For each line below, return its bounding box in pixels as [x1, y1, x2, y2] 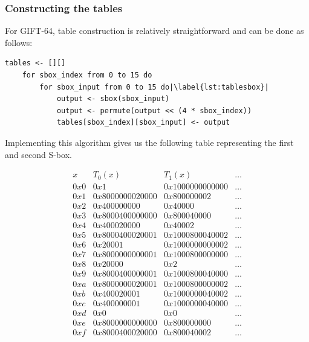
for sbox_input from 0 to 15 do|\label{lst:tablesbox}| [39, 82, 269, 91]
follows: [5, 36, 33, 48]
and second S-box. [5, 148, 72, 160]
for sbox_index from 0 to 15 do [22, 71, 152, 79]
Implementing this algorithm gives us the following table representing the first [5, 136, 294, 148]
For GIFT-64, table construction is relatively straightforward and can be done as [5, 24, 304, 37]
